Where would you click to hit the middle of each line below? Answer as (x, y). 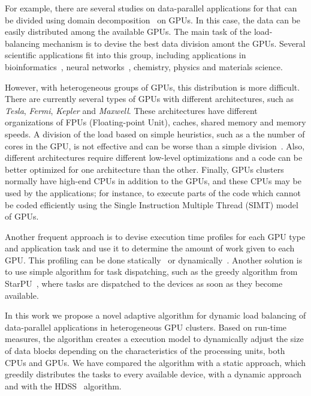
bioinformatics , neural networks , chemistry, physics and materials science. (144, 66)
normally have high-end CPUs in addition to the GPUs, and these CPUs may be (153, 181)
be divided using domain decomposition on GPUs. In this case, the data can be (153, 19)
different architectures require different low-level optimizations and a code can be (154, 157)
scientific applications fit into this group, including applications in (126, 55)
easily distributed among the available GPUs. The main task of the (128, 31)
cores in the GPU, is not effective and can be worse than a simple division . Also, (155, 145)
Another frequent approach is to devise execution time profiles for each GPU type (155, 236)
